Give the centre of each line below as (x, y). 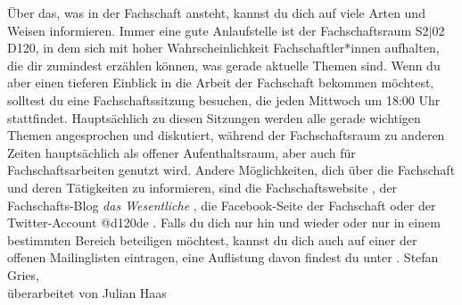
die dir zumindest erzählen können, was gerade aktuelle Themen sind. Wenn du (224, 65)
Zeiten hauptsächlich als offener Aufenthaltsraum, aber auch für (181, 152)
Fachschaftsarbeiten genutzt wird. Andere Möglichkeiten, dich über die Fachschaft (231, 170)
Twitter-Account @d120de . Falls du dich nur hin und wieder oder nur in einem (224, 223)
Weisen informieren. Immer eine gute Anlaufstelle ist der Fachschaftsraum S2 (218, 30)
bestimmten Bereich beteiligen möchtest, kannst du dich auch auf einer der (212, 239)
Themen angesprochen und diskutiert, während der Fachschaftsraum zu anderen (226, 135)
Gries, (23, 274)
